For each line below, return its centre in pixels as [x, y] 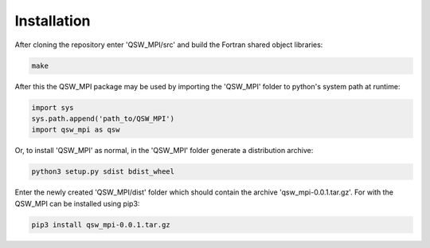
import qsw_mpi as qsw [76, 130]
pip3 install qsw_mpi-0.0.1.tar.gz [101, 224]
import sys [53, 107]
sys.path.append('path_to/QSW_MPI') [103, 118]
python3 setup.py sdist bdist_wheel [103, 172]
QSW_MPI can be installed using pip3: [77, 203]
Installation [53, 21]
